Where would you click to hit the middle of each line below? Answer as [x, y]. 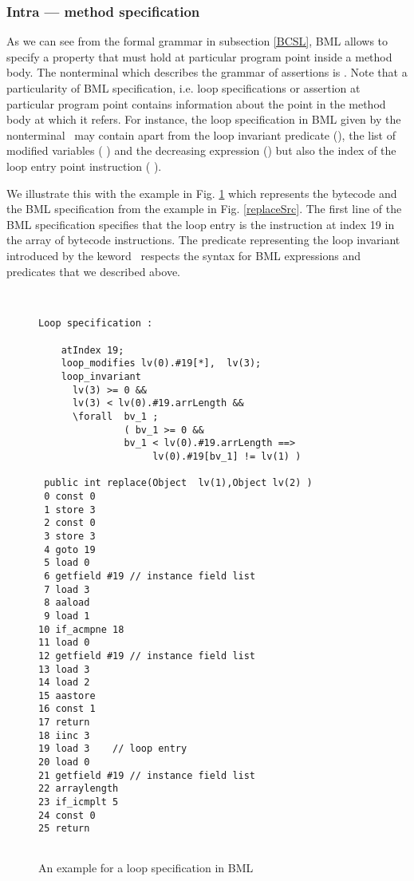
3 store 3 [70, 536]
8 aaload [67, 603]
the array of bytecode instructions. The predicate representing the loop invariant [203, 240]
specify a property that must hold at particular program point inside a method [199, 56]
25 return [64, 829]
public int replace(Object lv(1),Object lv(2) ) [178, 483]
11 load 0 [64, 643]
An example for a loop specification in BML [146, 867]
